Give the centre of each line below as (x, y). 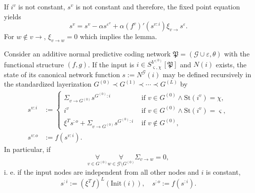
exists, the (231, 64)
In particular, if (27, 149)
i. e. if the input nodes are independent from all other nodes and (102, 172)
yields (13, 16)
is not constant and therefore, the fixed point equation (158, 6)
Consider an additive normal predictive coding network (87, 53)
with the (237, 53)
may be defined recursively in (207, 74)
